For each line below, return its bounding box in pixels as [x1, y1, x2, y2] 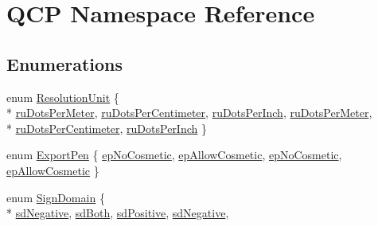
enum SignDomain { [6, 189, 105, 205]
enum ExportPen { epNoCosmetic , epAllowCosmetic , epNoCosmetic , [6, 146, 342, 163]
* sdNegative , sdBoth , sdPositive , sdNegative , [6, 205, 229, 221]
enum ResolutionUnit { [6, 88, 119, 105]
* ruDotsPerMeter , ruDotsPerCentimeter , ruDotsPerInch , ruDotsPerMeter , [6, 104, 372, 121]
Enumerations [6, 51, 123, 76]
